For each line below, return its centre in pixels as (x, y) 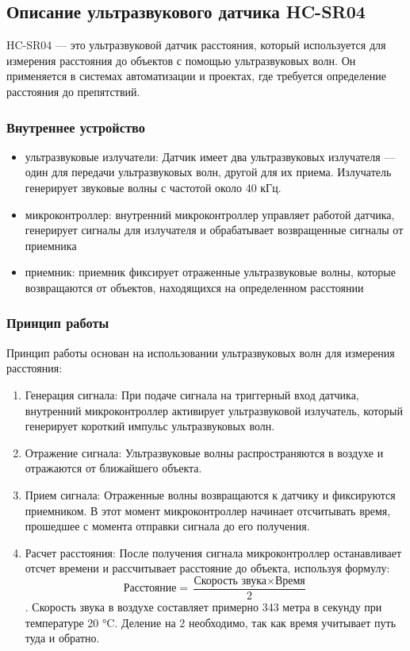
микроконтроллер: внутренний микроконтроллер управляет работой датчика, (210, 214)
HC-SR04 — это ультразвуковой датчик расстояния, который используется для (196, 45)
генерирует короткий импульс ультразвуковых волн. (150, 426)
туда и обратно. (62, 638)
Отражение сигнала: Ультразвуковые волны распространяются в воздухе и (204, 452)
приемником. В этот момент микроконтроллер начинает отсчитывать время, (208, 510)
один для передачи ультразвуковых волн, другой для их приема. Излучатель (208, 172)
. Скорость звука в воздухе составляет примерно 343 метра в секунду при (203, 606)
